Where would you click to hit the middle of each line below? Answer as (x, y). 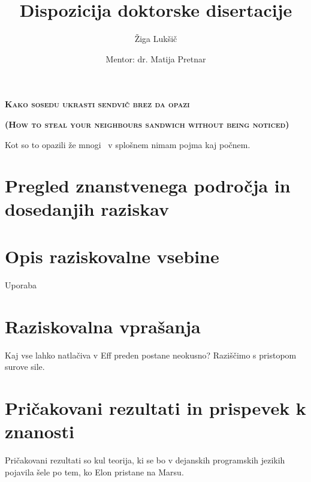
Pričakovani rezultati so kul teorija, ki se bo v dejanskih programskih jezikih (145, 460)
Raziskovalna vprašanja (103, 326)
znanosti (40, 431)
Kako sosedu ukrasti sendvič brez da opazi (97, 104)
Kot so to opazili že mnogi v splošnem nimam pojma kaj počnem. (128, 144)
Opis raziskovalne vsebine (112, 256)
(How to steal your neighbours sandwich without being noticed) (147, 124)
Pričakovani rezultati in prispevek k (155, 407)
